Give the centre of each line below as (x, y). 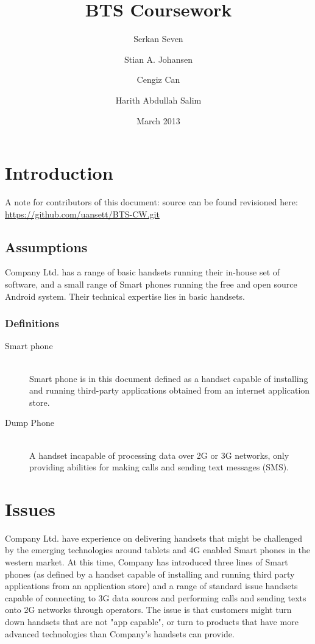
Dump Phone (30, 423)
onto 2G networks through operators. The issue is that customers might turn (148, 610)
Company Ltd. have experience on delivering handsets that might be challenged (154, 538)
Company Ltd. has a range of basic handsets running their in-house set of (143, 272)
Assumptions (46, 246)
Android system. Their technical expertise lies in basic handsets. (125, 296)
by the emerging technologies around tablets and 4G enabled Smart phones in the (157, 550)
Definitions (32, 323)
